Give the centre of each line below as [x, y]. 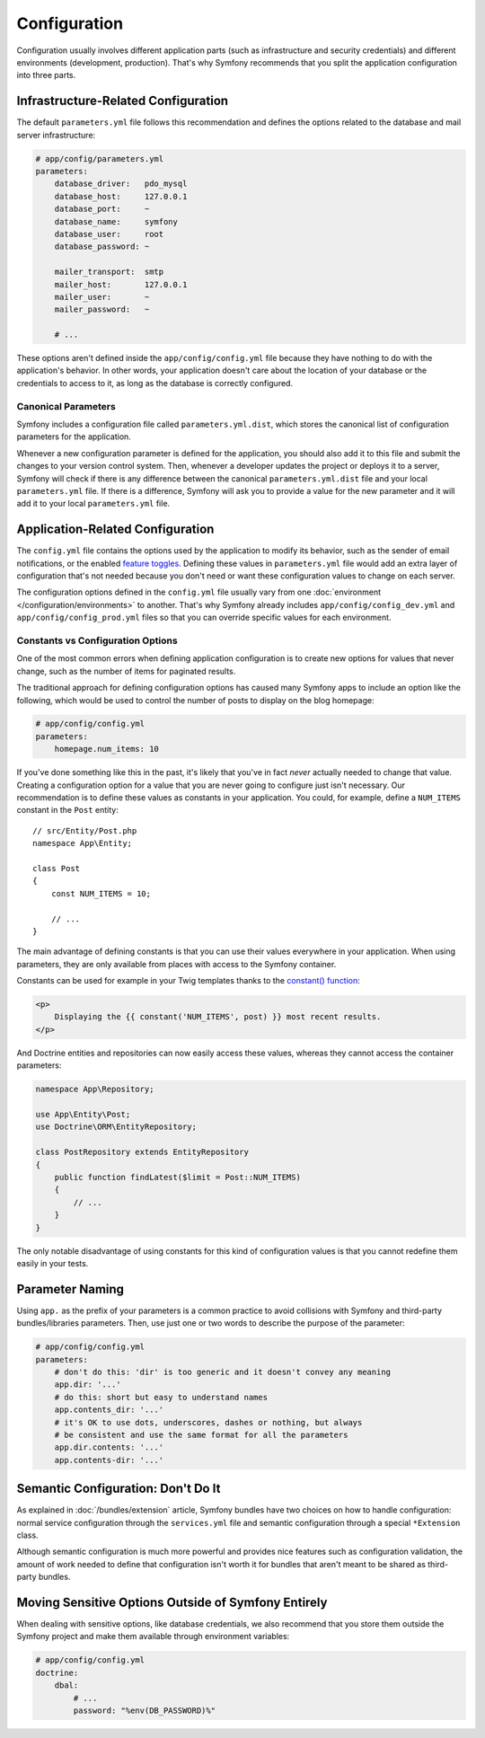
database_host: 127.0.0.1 [121, 196]
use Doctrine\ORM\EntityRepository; [116, 1127]
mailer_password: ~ [102, 309]
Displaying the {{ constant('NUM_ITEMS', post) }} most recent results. [218, 1017]
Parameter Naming [71, 1289]
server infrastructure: [56, 135]
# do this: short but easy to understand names [161, 1397]
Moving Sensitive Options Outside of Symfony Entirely [172, 1602]
